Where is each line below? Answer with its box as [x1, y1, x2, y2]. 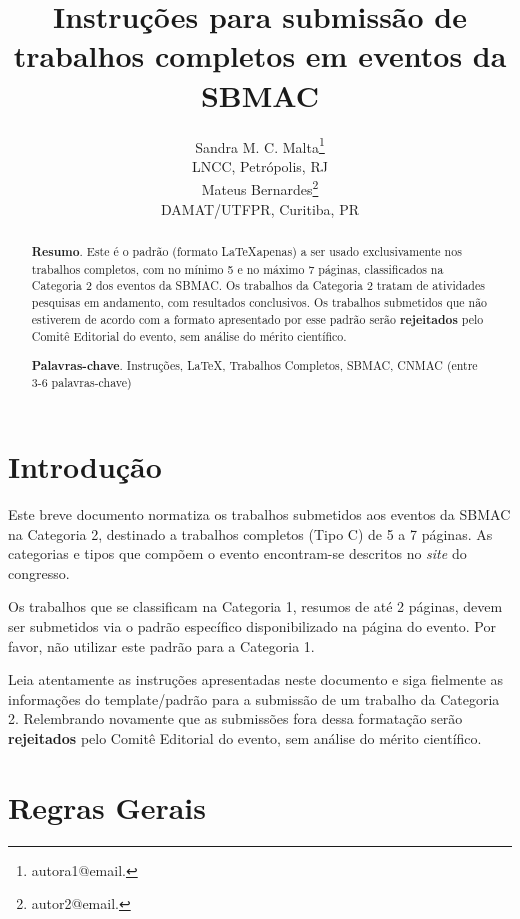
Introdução [8, 446, 162, 487]
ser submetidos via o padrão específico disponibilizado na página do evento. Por [8, 616, 496, 637]
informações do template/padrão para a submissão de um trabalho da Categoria [8, 688, 500, 709]
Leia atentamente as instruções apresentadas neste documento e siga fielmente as [8, 669, 504, 690]
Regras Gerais [8, 786, 207, 827]
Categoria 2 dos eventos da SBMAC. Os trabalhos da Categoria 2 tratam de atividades [31, 277, 485, 294]
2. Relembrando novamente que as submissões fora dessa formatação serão [8, 708, 463, 729]
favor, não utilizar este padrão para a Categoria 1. [8, 635, 315, 656]
